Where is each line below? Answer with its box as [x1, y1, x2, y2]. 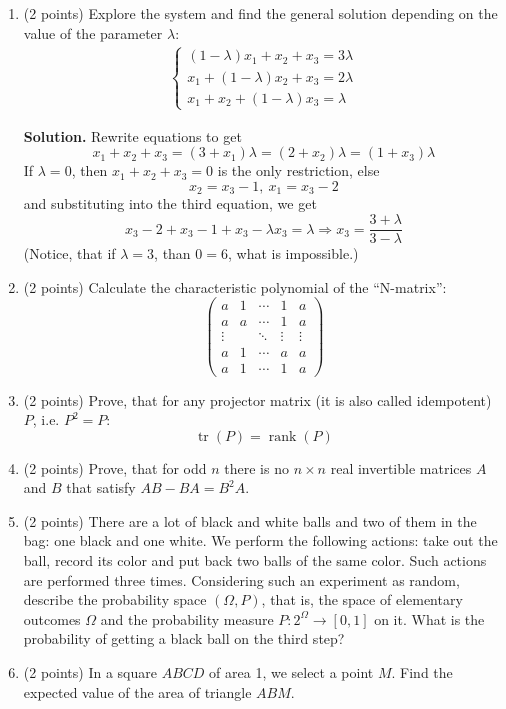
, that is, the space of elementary [261, 589, 463, 610]
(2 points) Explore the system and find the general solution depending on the [23, 3, 498, 23]
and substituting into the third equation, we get [23, 193, 317, 214]
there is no [224, 457, 289, 478]
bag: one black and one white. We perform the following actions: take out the [23, 530, 498, 551]
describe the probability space [23, 589, 207, 610]
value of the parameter [23, 22, 163, 43]
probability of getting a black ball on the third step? [23, 628, 345, 649]
